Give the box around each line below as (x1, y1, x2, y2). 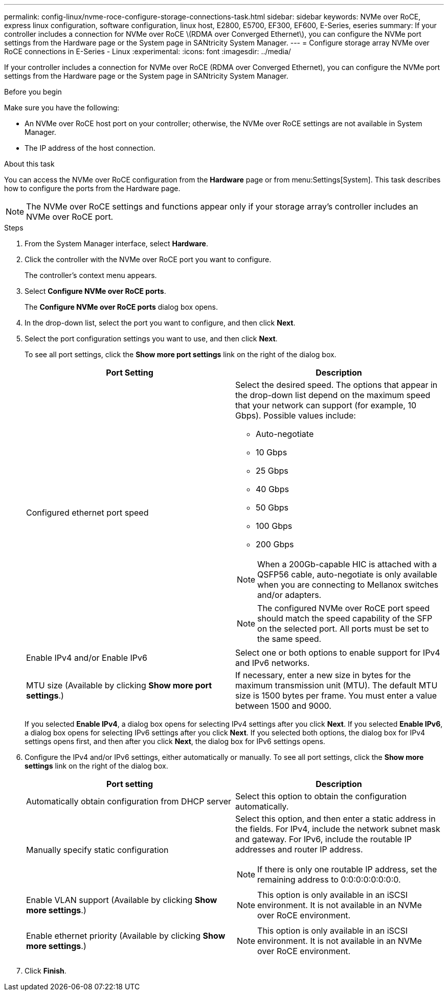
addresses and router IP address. (235, 844, 363, 854)
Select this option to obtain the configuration (235, 791, 407, 801)
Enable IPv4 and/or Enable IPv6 (26, 653, 147, 663)
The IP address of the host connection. (25, 144, 155, 152)
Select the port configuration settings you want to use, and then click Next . (25, 334, 278, 343)
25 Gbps (256, 466, 288, 476)
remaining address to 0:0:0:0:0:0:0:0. (257, 874, 401, 885)
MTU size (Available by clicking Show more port (26, 680, 212, 690)
